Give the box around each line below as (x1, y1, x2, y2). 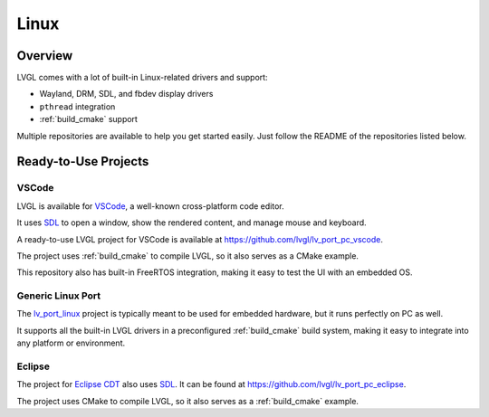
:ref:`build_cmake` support (39, 114, 138, 125)
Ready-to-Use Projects (16, 154, 149, 169)
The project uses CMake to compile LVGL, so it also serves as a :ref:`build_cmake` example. (16, 395, 360, 406)
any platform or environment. (16, 337, 126, 348)
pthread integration (39, 100, 116, 112)
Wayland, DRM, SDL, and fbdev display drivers (39, 89, 214, 100)
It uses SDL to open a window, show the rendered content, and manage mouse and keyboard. (16, 217, 367, 228)
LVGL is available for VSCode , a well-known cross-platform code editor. (16, 200, 284, 212)
